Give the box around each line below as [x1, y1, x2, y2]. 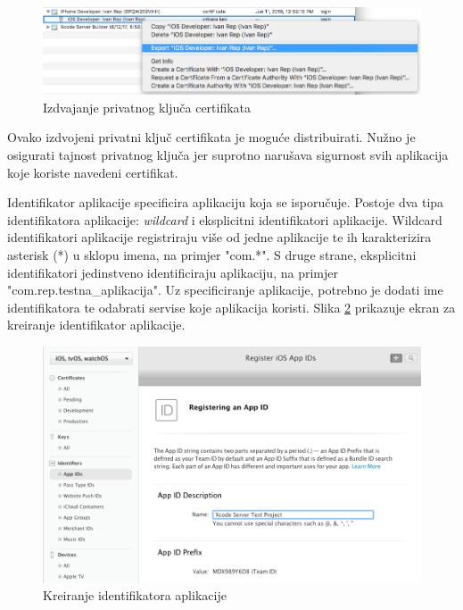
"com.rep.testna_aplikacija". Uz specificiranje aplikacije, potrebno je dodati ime [7, 280, 443, 299]
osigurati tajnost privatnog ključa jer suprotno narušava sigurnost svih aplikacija [7, 145, 449, 163]
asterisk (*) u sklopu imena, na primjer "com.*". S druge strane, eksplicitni [7, 245, 417, 263]
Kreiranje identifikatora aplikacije [43, 586, 227, 605]
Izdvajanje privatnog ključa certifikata [43, 97, 252, 116]
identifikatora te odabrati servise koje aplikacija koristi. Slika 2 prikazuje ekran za [7, 297, 456, 316]
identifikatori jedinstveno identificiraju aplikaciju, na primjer [7, 263, 338, 281]
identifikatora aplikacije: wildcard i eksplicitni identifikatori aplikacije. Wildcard [7, 210, 442, 229]
